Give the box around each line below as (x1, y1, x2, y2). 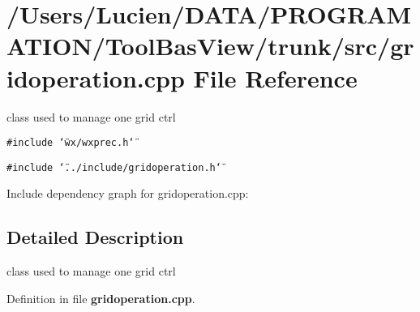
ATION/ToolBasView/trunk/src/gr (6, 29, 414, 62)
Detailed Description (6, 224, 184, 250)
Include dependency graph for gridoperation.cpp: (6, 185, 249, 202)
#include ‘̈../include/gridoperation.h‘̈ (6, 161, 221, 173)
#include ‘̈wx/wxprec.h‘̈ (6, 137, 135, 149)
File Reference (193, 61, 358, 94)
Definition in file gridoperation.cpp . (6, 289, 195, 306)
